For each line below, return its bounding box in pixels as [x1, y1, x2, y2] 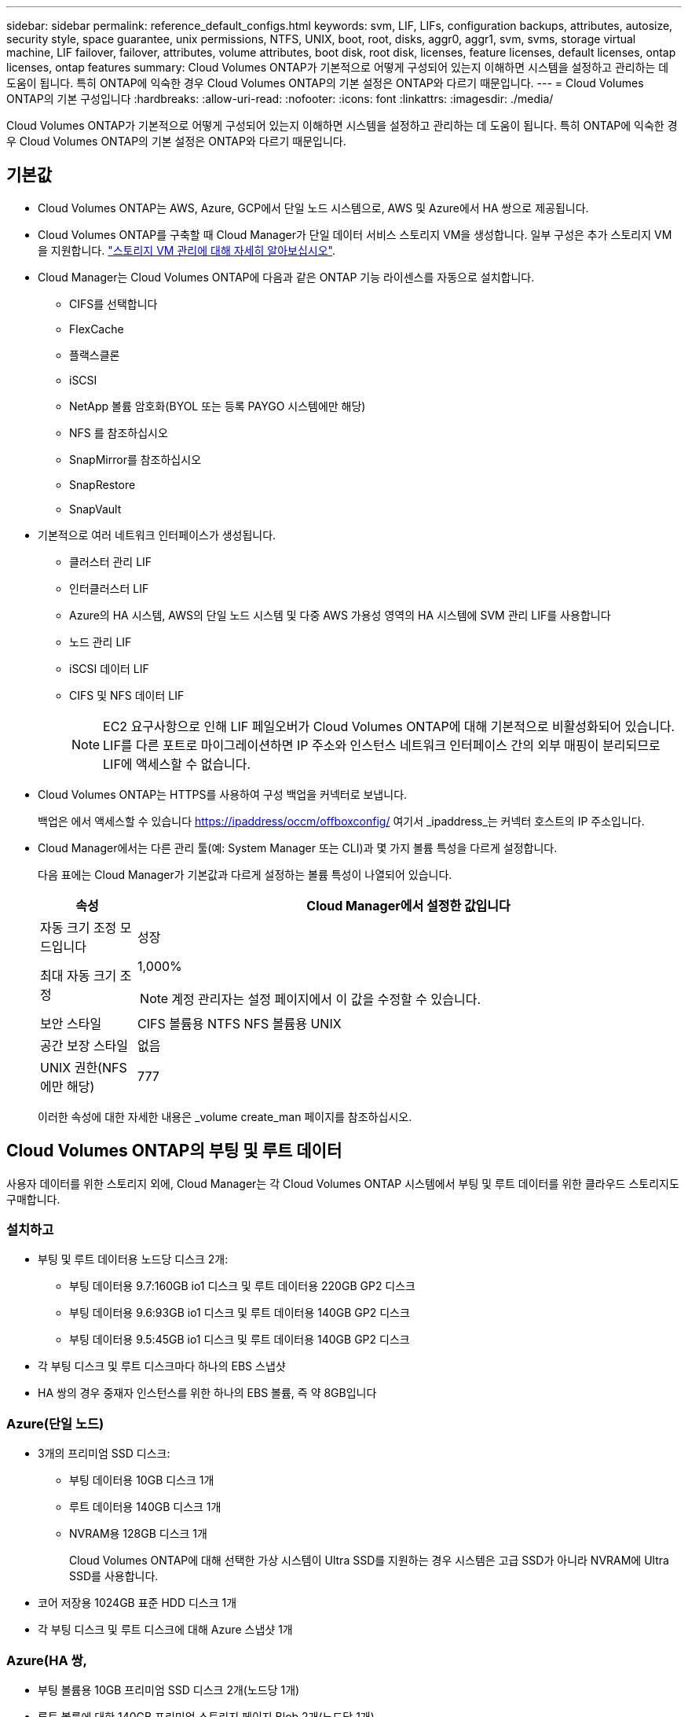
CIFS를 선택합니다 [69, 296, 158, 311]
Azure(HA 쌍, [6, 1652, 88, 1668]
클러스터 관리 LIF [69, 554, 152, 568]
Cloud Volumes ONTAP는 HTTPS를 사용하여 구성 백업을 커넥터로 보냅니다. [38, 787, 408, 801]
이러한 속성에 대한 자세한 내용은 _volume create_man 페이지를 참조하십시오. [38, 1109, 412, 1123]
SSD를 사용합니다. [69, 1569, 159, 1583]
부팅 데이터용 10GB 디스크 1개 [69, 1473, 214, 1487]
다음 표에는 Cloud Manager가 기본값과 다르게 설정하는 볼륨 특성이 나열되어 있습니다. [38, 867, 452, 881]
